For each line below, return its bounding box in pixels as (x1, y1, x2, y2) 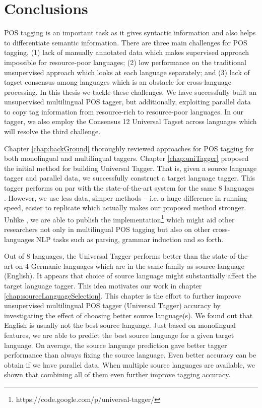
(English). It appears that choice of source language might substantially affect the (4, 270, 256, 281)
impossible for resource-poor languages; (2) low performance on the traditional (4, 56, 246, 67)
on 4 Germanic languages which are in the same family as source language (15, 260, 244, 271)
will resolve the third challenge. (4, 126, 101, 137)
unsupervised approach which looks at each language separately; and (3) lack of (4, 67, 250, 77)
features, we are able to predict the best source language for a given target (4, 330, 234, 340)
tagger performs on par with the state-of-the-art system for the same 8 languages (4, 183, 254, 193)
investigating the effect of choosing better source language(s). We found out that (4, 310, 253, 320)
